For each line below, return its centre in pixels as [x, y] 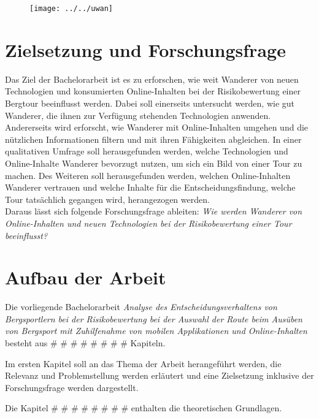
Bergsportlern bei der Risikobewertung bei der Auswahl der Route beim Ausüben [154, 318]
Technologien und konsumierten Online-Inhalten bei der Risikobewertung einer [153, 91]
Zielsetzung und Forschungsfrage [145, 49]
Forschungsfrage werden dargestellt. [72, 387]
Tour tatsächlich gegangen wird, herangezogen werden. [107, 199]
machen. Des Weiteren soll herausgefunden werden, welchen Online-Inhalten [148, 175]
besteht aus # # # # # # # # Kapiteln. [85, 343]
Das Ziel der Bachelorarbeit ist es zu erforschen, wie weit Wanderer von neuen [152, 79]
